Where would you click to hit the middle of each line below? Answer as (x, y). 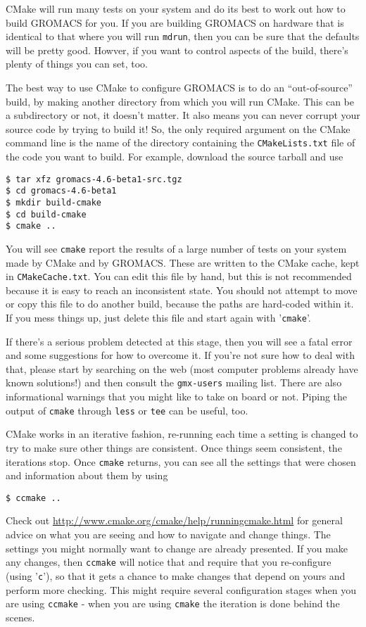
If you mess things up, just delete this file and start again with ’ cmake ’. (158, 318)
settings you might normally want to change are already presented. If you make (177, 548)
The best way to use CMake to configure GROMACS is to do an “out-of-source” (179, 88)
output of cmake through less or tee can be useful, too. (127, 410)
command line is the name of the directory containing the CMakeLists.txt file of (181, 142)
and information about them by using (87, 475)
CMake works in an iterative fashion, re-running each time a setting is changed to (182, 434)
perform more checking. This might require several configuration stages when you (181, 589)
